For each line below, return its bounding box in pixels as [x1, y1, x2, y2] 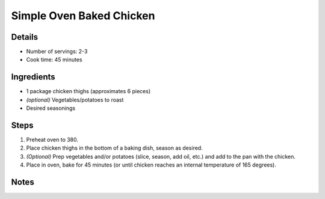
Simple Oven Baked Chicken [11, 9, 155, 22]
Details [11, 32, 39, 42]
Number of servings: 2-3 [26, 48, 88, 55]
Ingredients [11, 72, 55, 82]
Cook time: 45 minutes [26, 56, 82, 63]
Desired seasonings [26, 105, 75, 112]
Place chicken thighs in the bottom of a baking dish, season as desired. [26, 144, 203, 152]
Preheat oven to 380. [26, 136, 78, 144]
